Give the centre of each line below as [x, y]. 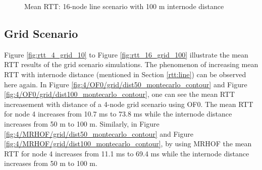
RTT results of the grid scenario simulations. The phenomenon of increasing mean [131, 64]
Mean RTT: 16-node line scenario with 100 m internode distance [124, 6]
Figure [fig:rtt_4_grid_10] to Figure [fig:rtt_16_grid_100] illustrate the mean [126, 54]
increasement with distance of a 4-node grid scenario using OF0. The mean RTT [129, 104]
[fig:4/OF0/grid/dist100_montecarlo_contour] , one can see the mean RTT [120, 94]
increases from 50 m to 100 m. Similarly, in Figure [82, 123]
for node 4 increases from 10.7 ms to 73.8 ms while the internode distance [118, 114]
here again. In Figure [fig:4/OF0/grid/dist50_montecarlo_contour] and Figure [126, 84]
